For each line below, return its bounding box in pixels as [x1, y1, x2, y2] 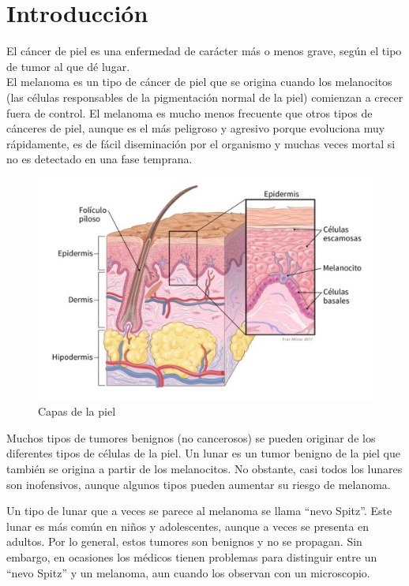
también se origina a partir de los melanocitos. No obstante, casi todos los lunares [6, 461, 403, 477]
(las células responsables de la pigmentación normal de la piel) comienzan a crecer [6, 88, 403, 105]
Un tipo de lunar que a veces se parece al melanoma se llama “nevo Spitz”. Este [6, 502, 392, 519]
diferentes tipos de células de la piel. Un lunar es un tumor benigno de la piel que [6, 445, 400, 461]
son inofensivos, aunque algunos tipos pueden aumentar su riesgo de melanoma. [6, 476, 391, 492]
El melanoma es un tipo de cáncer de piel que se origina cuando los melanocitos [6, 73, 392, 90]
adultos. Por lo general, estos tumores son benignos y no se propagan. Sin [6, 533, 362, 550]
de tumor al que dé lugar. [6, 58, 130, 74]
